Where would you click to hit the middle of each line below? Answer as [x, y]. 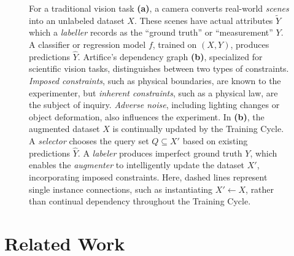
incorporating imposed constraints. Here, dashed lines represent [148, 176]
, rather [260, 189]
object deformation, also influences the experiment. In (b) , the [147, 116]
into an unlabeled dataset [77, 20]
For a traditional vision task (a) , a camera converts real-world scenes [159, 8]
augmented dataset [64, 129]
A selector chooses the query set [89, 140]
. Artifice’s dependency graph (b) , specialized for [170, 56]
